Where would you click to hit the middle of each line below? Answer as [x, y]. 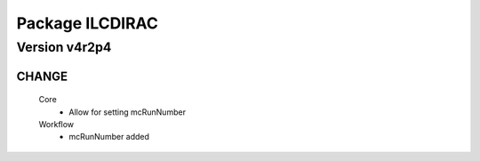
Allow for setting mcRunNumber [128, 112]
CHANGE [42, 76]
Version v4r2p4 [64, 47]
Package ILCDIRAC [88, 23]
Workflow [56, 124]
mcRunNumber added [109, 137]
